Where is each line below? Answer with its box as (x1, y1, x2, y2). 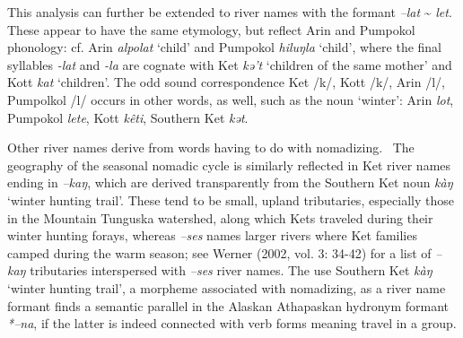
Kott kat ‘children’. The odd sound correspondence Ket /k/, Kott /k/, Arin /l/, (7, 73, 445, 91)
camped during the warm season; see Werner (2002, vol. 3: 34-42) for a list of (7, 243, 432, 262)
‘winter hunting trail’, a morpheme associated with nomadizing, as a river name (7, 278, 446, 297)
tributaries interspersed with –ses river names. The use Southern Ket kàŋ (30, 261, 432, 280)
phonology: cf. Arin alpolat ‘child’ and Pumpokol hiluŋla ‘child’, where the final (7, 38, 442, 56)
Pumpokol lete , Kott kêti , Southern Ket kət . (7, 108, 249, 126)
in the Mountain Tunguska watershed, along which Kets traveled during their (7, 208, 433, 227)
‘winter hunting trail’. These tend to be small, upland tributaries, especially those (7, 190, 454, 209)
